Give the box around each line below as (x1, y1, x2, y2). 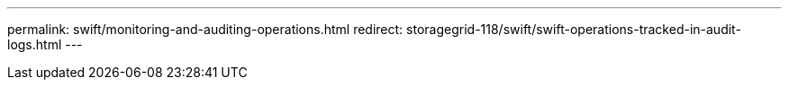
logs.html (7, 37, 62, 52)
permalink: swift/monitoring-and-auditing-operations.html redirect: (7, 22, 404, 37)
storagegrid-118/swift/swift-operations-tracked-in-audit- (406, 22, 741, 37)
